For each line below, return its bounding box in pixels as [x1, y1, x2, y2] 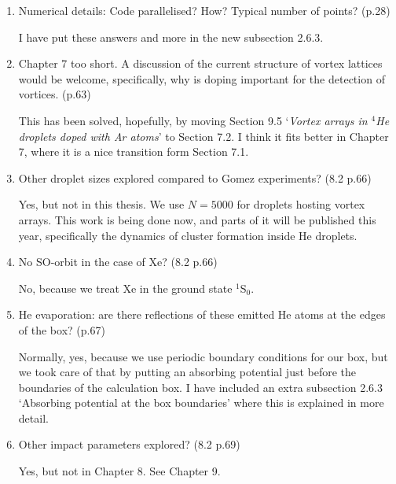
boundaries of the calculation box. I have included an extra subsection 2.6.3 [18, 379, 383, 395]
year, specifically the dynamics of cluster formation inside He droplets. [18, 227, 357, 243]
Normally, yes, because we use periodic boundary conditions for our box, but [18, 348, 388, 364]
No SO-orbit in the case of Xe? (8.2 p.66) [18, 253, 218, 270]
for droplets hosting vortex [236, 196, 365, 212]
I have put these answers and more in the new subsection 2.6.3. [18, 28, 324, 45]
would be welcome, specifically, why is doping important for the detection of [18, 70, 385, 87]
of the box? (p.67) [18, 321, 105, 338]
